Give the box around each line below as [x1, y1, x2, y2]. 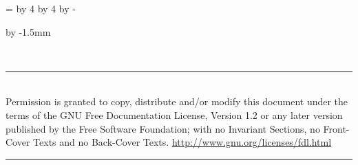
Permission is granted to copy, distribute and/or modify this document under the [6, 94, 348, 109]
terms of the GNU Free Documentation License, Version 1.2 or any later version [6, 107, 343, 122]
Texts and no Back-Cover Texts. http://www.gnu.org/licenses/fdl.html [33, 135, 332, 149]
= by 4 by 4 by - [6, 1, 76, 15]
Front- [323, 121, 350, 135]
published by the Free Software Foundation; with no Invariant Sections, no [6, 121, 320, 135]
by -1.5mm [6, 24, 51, 38]
